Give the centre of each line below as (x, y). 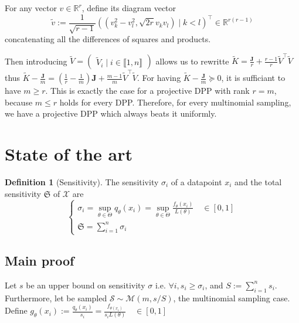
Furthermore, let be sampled (56, 297)
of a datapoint (196, 181)
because (19, 102)
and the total (258, 181)
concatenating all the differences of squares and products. (108, 39)
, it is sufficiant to (253, 78)
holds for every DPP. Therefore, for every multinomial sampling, (175, 102)
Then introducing (36, 61)
